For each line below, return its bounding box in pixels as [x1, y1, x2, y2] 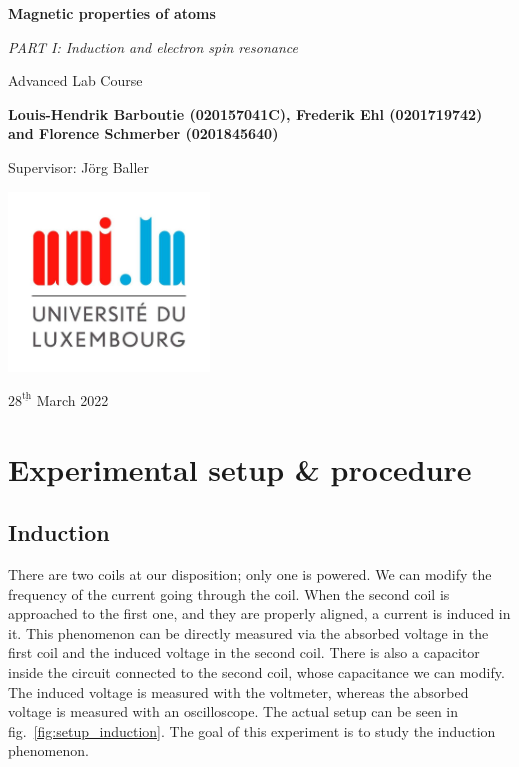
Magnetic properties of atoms [8, 3, 216, 23]
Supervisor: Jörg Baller [8, 156, 150, 177]
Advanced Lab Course [8, 70, 143, 91]
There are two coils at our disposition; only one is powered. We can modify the [8, 563, 492, 584]
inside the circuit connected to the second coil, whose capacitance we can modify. [8, 661, 505, 682]
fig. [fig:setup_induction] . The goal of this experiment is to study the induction [8, 720, 496, 741]
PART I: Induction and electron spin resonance [8, 36, 298, 57]
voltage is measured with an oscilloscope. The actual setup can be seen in [8, 701, 459, 722]
